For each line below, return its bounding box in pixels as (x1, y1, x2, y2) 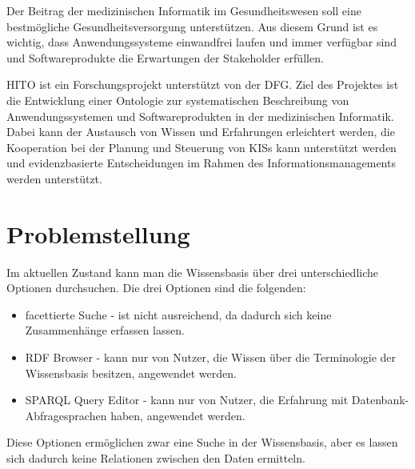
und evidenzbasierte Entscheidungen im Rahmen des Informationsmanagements (6, 154, 396, 171)
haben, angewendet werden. (110, 407, 245, 423)
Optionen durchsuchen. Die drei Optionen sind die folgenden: (6, 279, 306, 296)
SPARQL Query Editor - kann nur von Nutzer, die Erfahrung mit (25, 391, 349, 408)
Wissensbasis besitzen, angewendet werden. (25, 364, 237, 381)
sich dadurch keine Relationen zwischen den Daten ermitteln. (6, 450, 305, 466)
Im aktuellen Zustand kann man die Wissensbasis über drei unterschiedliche (6, 263, 378, 280)
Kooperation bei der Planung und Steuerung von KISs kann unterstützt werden (6, 138, 397, 155)
